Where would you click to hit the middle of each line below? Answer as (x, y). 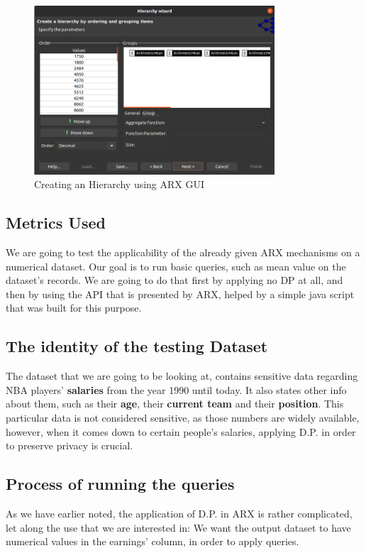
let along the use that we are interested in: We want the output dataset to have (178, 527)
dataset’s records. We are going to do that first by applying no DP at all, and (174, 280)
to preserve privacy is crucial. (70, 445)
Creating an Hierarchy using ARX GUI (120, 184)
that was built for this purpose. (74, 308)
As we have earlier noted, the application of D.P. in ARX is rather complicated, (179, 513)
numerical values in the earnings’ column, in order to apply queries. (152, 541)
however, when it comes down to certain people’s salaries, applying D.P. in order (181, 431)
